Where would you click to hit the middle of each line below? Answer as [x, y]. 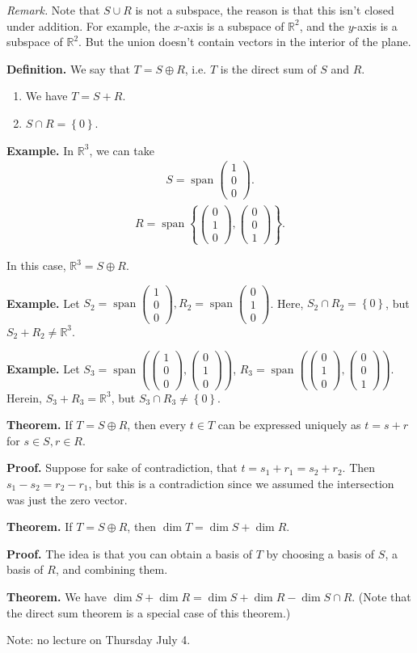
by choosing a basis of [320, 553]
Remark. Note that [53, 10]
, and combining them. [112, 569]
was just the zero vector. [67, 499]
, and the [322, 25]
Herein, [24, 397]
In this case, [36, 265]
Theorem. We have [57, 596]
